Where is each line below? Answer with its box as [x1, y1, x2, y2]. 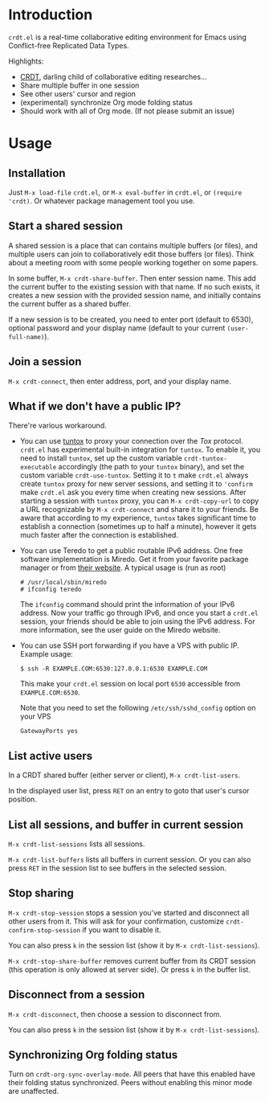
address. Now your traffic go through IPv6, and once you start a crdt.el [19, 608, 259, 618]
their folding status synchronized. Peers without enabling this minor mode [8, 1078, 253, 1088]
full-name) [8, 333, 45, 341]
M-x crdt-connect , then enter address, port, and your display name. [8, 376, 231, 386]
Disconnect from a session [8, 988, 145, 1002]
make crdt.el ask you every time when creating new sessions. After [19, 488, 247, 498]
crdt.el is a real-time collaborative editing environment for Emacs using [8, 32, 247, 42]
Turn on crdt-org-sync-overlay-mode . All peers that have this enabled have [8, 1069, 255, 1079]
